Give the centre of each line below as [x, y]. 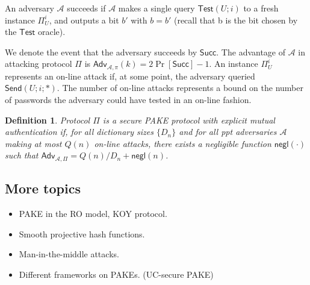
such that [22, 155]
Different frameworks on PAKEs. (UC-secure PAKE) [116, 274]
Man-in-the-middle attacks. [69, 254]
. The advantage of [251, 52]
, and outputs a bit [84, 20]
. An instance [234, 64]
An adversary [29, 8]
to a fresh [261, 8]
